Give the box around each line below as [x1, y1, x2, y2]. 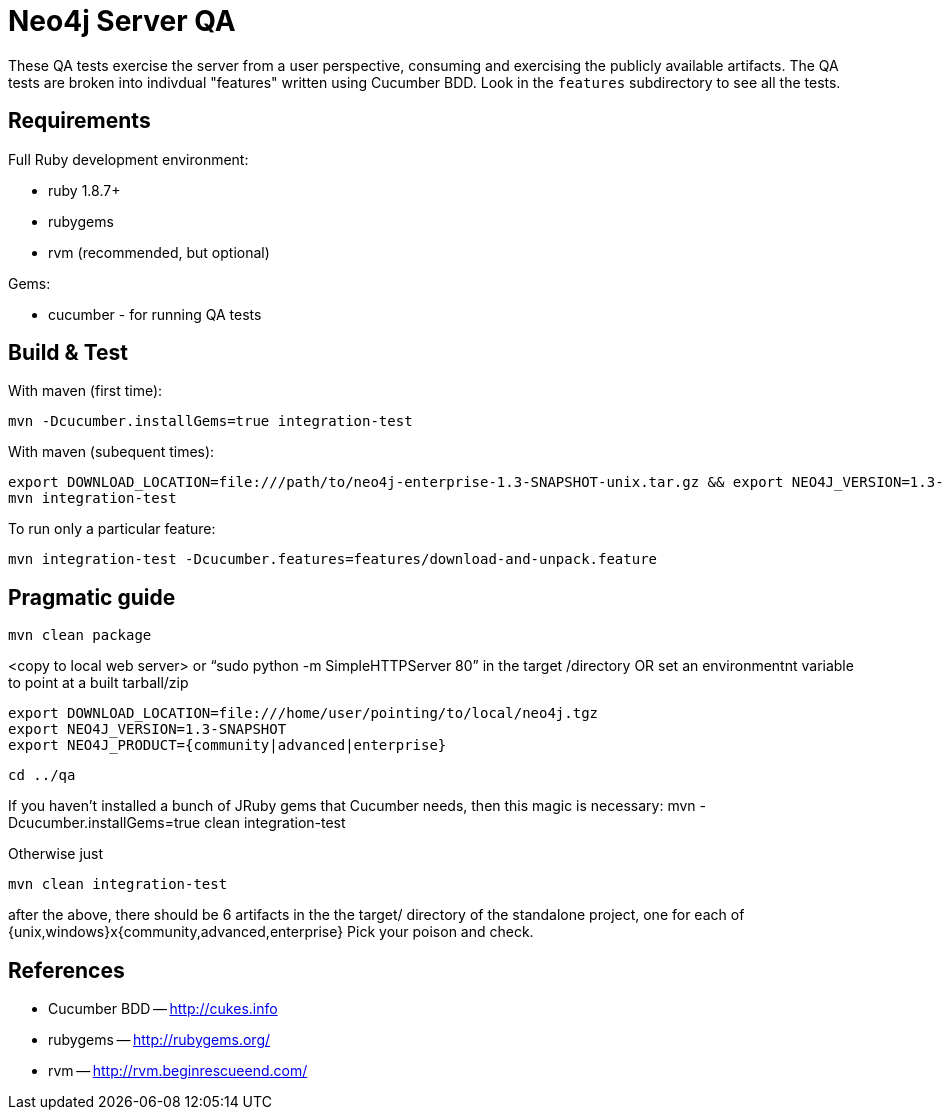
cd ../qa [8, 767, 76, 784]
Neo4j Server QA [8, 4, 236, 38]
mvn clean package [8, 627, 152, 644]
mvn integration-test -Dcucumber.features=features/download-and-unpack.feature [8, 551, 658, 568]
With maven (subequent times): [8, 443, 215, 461]
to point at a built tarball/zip [8, 674, 189, 692]
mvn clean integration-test [8, 876, 228, 893]
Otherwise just [8, 845, 104, 863]
